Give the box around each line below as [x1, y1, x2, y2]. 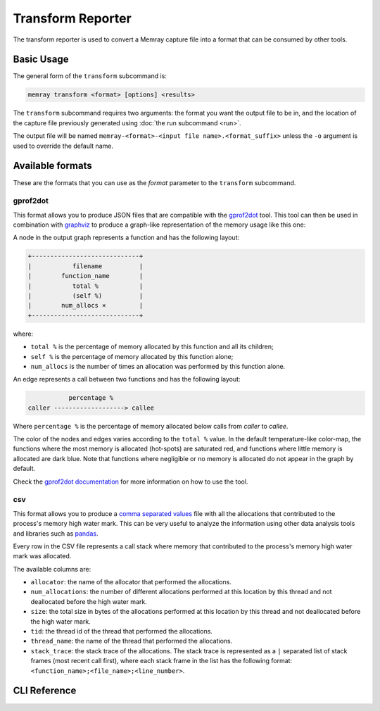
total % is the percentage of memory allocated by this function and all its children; [30, 342, 274, 351]
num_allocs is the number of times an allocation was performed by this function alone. [30, 362, 286, 370]
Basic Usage [13, 54, 69, 65]
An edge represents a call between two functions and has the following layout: [13, 375, 241, 384]
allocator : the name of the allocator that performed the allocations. [30, 578, 232, 586]
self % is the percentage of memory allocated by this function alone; [30, 352, 234, 360]
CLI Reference [13, 685, 77, 697]
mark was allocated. [13, 552, 72, 560]
